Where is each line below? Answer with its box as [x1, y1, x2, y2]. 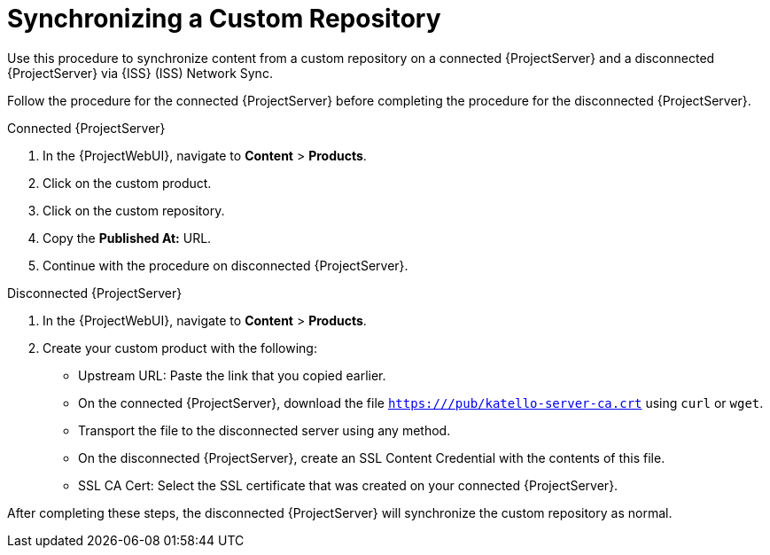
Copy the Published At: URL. [43, 230, 212, 246]
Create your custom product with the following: [43, 340, 317, 356]
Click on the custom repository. [43, 202, 225, 218]
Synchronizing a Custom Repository [7, 4, 441, 34]
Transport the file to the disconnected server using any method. [78, 422, 451, 438]
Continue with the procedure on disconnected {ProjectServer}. [43, 257, 408, 273]
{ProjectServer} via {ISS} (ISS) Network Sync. [7, 65, 273, 81]
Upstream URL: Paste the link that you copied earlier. [78, 367, 386, 383]
